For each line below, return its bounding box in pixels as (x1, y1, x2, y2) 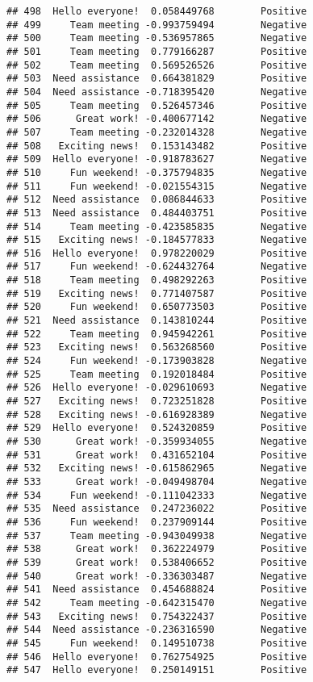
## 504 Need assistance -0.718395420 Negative (6, 86, 307, 98)
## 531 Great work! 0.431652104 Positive (6, 449, 307, 461)
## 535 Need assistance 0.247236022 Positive (6, 503, 307, 515)
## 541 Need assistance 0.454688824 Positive (6, 584, 307, 596)
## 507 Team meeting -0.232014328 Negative (6, 126, 307, 138)
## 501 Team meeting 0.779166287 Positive (6, 45, 307, 57)
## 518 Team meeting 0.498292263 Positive (6, 274, 307, 287)
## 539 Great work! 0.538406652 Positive (6, 556, 307, 568)
